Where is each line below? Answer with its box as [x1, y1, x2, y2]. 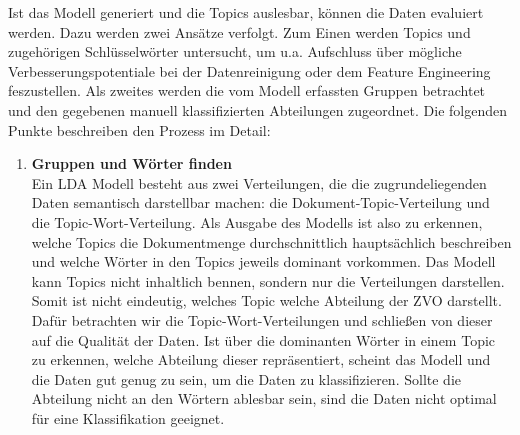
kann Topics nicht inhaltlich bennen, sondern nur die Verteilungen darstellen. [31, 270, 505, 291]
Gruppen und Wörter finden [31, 153, 232, 174]
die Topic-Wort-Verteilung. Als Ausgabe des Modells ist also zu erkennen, [31, 211, 483, 232]
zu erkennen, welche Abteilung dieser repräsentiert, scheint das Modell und [31, 349, 491, 370]
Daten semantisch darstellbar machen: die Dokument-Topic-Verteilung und [31, 192, 490, 213]
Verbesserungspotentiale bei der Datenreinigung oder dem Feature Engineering [8, 60, 491, 81]
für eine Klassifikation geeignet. [31, 407, 225, 428]
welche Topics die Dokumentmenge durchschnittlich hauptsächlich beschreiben [31, 231, 512, 252]
